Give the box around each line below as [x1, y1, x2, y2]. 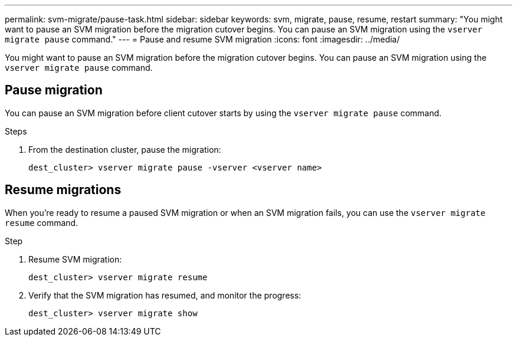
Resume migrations [5, 182, 122, 198]
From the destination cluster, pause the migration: [28, 144, 221, 155]
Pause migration [5, 83, 103, 98]
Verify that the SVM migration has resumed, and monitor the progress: [28, 290, 302, 300]
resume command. [5, 217, 78, 228]
